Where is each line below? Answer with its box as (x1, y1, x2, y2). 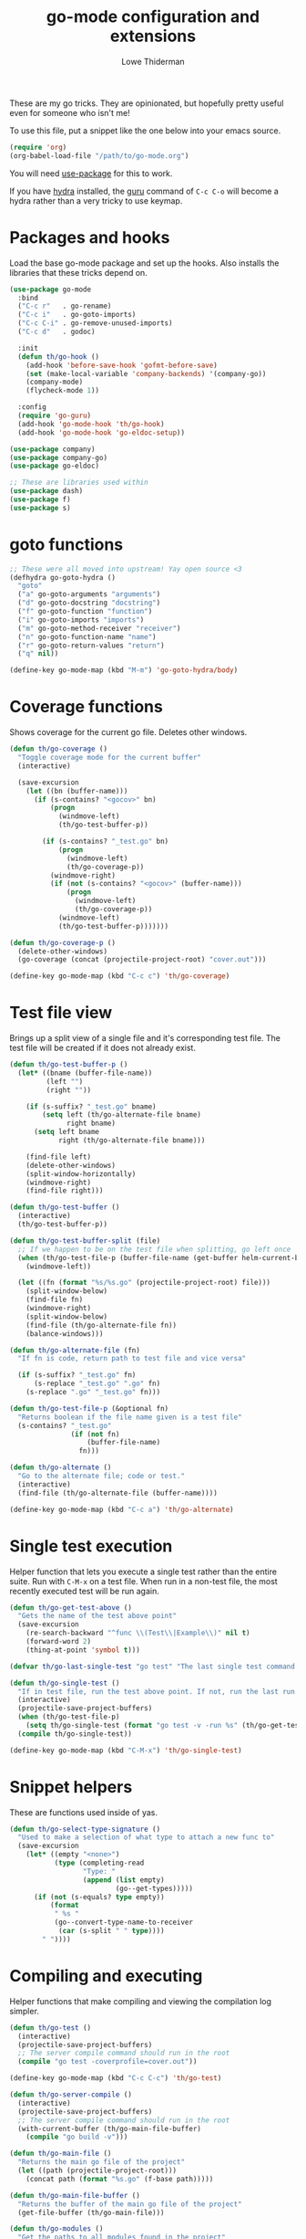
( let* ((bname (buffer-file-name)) (17, 1068, 153, 1077)
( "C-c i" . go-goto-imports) (17, 310, 137, 320)
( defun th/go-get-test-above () (9, 1603, 132, 1613)
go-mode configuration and (46, 6, 260, 27)
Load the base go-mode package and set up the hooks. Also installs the (9, 258, 280, 268)
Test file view (9, 1003, 113, 1024)
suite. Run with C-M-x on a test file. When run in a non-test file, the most (9, 1575, 278, 1586)
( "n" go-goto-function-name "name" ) (17, 632, 157, 641)
